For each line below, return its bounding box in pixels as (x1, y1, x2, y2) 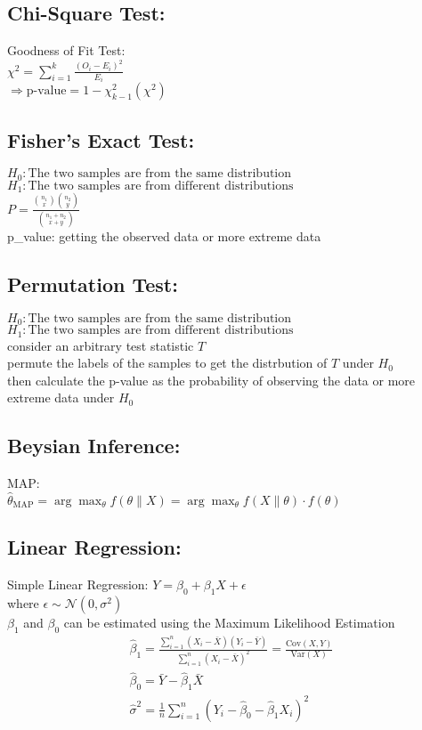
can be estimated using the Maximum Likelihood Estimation (63, 612, 395, 631)
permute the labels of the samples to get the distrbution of (7, 353, 328, 372)
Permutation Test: (7, 270, 178, 297)
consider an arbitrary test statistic (7, 336, 194, 354)
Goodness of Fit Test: (7, 41, 126, 60)
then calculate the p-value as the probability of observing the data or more (7, 370, 416, 389)
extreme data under (7, 388, 115, 407)
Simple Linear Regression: (7, 575, 149, 594)
